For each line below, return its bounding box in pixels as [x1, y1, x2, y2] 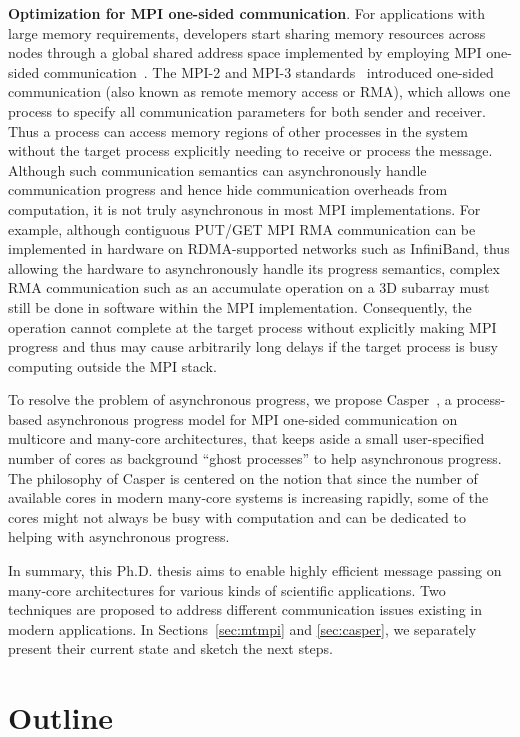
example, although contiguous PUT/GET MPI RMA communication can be [8, 218, 476, 239]
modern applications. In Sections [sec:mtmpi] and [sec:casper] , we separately [8, 618, 477, 639]
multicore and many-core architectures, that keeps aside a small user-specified [8, 428, 485, 449]
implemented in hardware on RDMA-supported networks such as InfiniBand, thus [8, 238, 510, 259]
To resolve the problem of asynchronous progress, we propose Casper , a [8, 389, 452, 410]
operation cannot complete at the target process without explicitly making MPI [8, 316, 497, 337]
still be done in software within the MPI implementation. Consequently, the [8, 296, 472, 317]
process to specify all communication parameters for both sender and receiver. [8, 100, 486, 121]
